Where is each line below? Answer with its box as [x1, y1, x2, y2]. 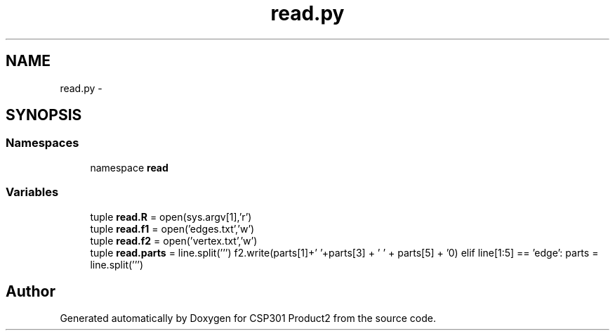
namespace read [90, 161, 168, 174]
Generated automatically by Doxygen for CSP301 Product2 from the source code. [60, 312, 436, 325]
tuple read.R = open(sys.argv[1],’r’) [90, 210, 252, 223]
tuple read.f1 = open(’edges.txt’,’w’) [90, 222, 255, 235]
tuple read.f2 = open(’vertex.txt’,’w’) [90, 234, 258, 247]
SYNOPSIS [6, 106, 82, 124]
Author [6, 282, 55, 300]
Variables [6, 185, 59, 200]
